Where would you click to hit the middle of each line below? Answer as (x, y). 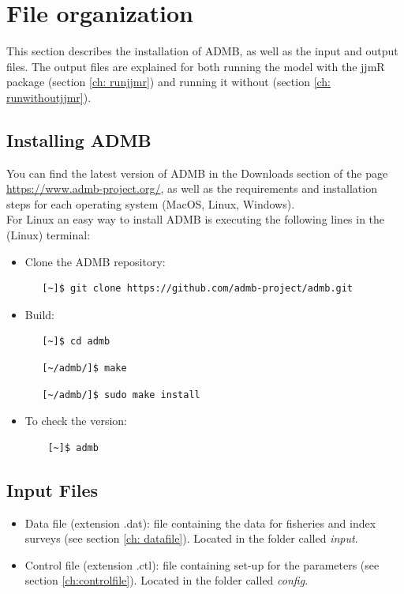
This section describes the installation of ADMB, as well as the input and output (202, 51)
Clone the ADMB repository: (95, 261)
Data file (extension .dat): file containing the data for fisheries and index (200, 523)
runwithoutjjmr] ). (49, 97)
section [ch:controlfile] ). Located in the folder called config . (166, 580)
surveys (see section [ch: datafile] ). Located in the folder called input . (191, 538)
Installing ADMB (79, 139)
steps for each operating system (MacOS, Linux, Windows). (151, 203)
